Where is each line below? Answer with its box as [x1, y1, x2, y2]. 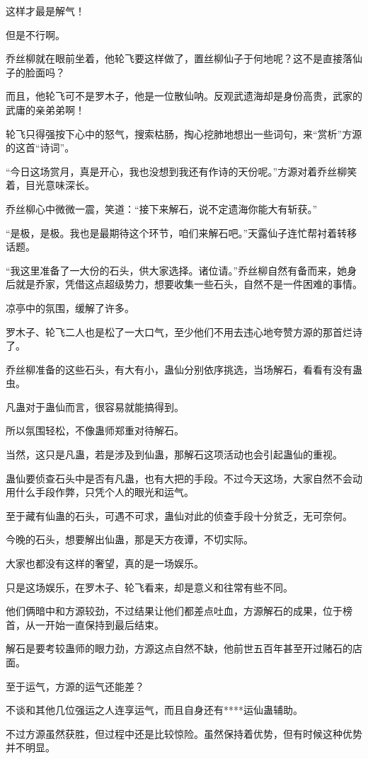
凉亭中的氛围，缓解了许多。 [6, 300, 134, 315]
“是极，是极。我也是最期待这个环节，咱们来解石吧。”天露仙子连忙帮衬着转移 [6, 225, 357, 240]
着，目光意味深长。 [6, 178, 95, 192]
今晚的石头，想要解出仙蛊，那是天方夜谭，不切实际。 [6, 532, 253, 547]
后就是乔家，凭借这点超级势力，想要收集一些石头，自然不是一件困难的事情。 [6, 277, 362, 291]
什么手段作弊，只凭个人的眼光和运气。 [15, 485, 194, 499]
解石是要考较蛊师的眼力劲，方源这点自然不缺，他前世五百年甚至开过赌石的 [6, 641, 352, 656]
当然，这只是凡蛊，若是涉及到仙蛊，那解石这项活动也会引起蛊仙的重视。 [6, 447, 343, 462]
